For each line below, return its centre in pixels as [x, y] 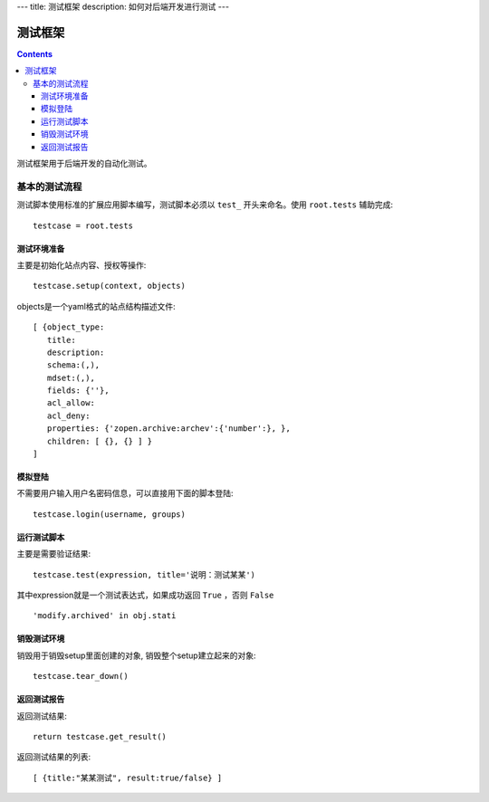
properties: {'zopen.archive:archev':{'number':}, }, [169, 429]
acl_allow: [71, 403]
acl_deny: [68, 415]
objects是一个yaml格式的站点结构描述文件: [96, 306]
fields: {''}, [78, 391]
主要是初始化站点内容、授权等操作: [81, 265]
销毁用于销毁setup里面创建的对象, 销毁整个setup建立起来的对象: [136, 655]
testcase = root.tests [83, 225]
